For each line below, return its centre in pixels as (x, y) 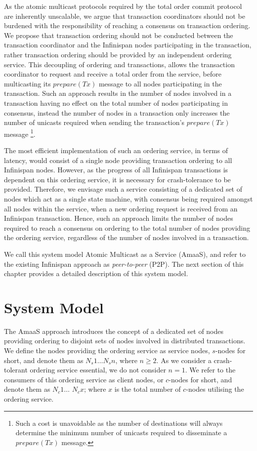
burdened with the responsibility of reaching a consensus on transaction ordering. (127, 25)
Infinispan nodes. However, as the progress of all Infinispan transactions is (116, 170)
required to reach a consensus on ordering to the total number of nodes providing (127, 227)
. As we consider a (184, 360)
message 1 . (20, 133)
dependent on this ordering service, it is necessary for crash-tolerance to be (117, 179)
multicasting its (27, 83)
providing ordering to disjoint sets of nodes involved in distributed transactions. (125, 341)
